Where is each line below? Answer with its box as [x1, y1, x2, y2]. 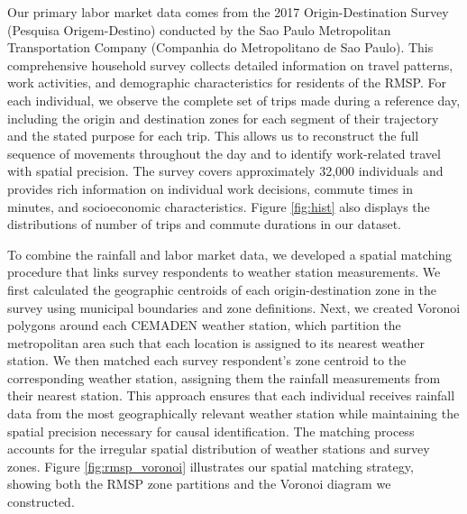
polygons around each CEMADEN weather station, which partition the [7, 316, 401, 335]
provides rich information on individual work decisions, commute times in [7, 179, 414, 197]
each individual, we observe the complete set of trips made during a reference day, [7, 90, 461, 109]
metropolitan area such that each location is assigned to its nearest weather [7, 333, 425, 352]
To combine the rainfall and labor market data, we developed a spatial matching [7, 244, 452, 263]
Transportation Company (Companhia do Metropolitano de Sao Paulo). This [7, 38, 434, 57]
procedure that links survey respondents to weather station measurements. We [7, 262, 441, 281]
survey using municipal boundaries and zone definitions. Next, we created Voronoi [7, 298, 461, 317]
